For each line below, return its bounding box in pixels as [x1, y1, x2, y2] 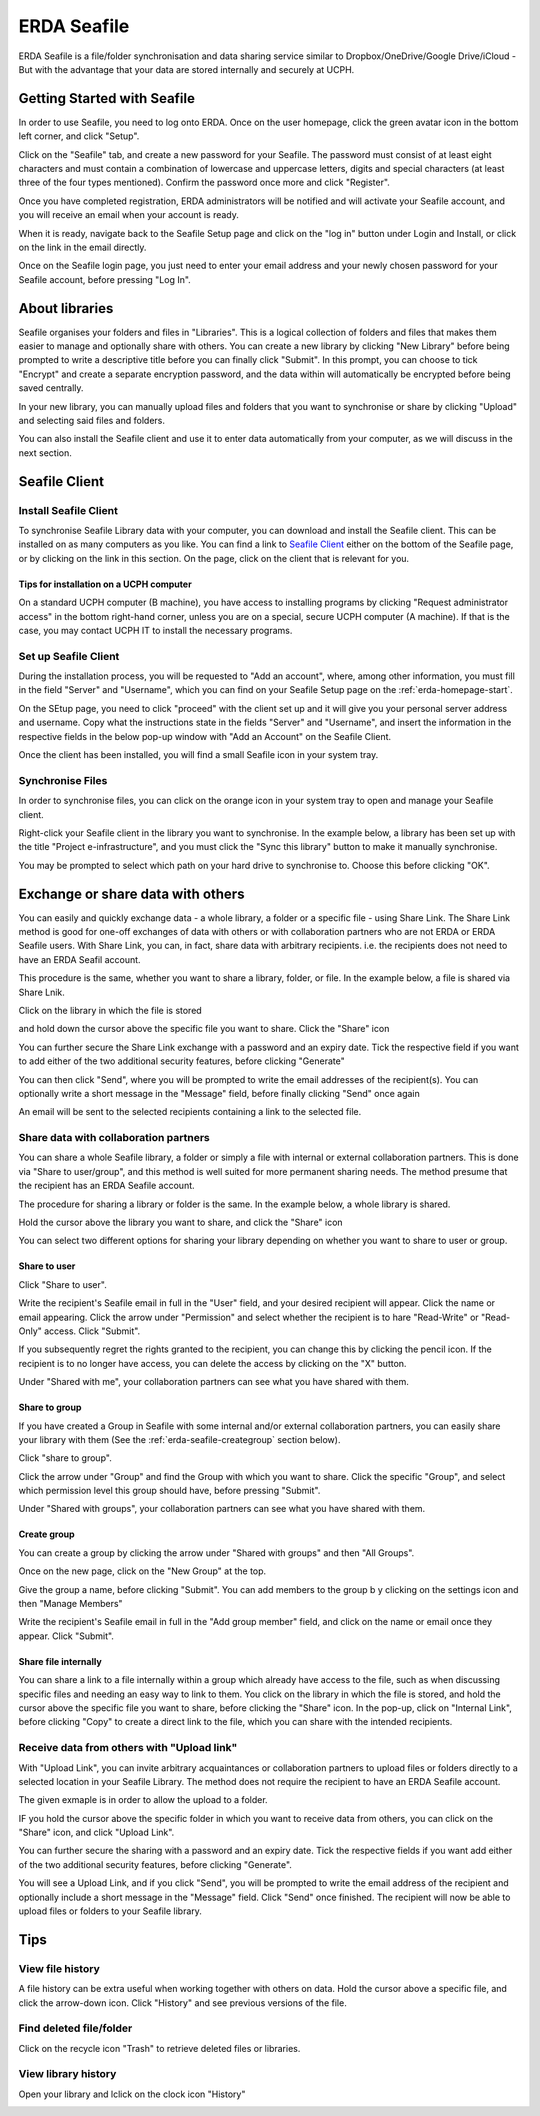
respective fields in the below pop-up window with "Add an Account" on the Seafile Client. [18, 730, 392, 742]
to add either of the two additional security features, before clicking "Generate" [18, 1055, 345, 1067]
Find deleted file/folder [18, 2021, 133, 2035]
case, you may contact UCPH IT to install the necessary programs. [18, 624, 293, 636]
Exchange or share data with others [18, 885, 245, 902]
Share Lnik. [18, 986, 65, 998]
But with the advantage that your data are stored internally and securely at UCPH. [18, 63, 355, 75]
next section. [18, 446, 72, 459]
